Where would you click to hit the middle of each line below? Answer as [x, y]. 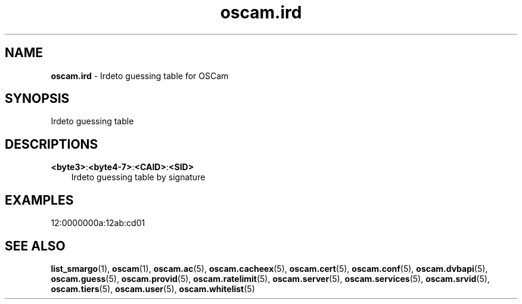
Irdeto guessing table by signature [138, 177]
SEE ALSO [35, 246]
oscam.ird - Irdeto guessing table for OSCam [140, 76]
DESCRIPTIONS [52, 144]
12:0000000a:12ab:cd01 [98, 223]
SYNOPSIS [37, 99]
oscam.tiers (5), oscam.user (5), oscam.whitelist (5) [153, 289]
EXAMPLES [39, 200]
